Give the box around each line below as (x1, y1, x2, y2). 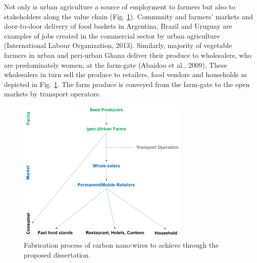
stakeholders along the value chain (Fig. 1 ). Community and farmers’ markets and (4, 11, 253, 21)
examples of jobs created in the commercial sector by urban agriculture (4, 30, 220, 41)
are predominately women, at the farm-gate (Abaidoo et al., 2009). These (4, 59, 227, 70)
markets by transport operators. (4, 88, 101, 99)
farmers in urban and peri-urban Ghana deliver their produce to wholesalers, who (4, 49, 252, 60)
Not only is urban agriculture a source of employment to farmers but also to (4, 1, 235, 11)
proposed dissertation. (24, 249, 91, 260)
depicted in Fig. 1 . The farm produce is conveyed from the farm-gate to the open (4, 79, 250, 89)
